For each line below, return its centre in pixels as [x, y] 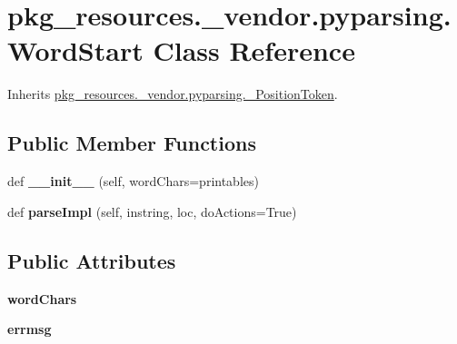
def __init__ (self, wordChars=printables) [133, 181]
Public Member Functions [132, 143]
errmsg [30, 329]
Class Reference [254, 50]
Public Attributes [92, 260]
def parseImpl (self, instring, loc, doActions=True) [152, 211]
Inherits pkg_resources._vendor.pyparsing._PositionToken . [173, 94]
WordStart [75, 50]
